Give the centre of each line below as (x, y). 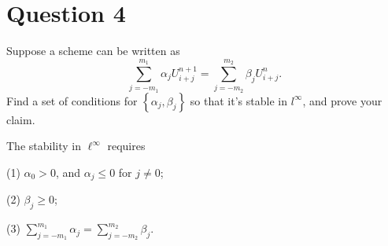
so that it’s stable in (238, 100)
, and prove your (342, 100)
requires (126, 146)
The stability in (44, 146)
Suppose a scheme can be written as (93, 51)
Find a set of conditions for (72, 100)
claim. (21, 119)
